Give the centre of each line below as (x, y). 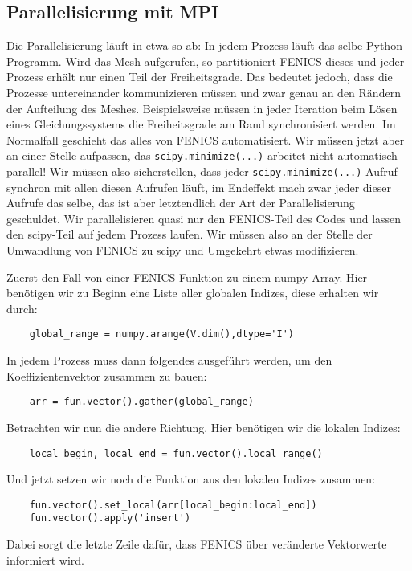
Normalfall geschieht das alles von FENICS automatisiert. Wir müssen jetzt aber (206, 139)
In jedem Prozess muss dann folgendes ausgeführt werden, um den (169, 360)
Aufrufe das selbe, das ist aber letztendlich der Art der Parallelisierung (181, 203)
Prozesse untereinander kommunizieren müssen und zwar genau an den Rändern (204, 92)
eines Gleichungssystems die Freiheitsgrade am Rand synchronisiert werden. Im (201, 124)
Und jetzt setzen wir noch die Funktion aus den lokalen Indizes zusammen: (191, 479)
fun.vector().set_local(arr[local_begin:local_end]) (173, 505)
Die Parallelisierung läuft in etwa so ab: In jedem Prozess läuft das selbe (185, 45)
